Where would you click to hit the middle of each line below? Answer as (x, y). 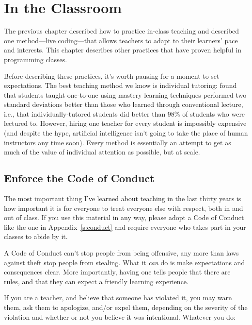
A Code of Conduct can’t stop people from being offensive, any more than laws (121, 253)
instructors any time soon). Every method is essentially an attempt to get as (118, 142)
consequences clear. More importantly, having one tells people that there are (117, 272)
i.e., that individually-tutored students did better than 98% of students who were (125, 113)
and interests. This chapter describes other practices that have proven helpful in (123, 50)
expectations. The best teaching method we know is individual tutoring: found (120, 85)
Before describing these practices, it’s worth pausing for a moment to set (112, 76)
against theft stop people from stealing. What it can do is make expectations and (125, 262)
